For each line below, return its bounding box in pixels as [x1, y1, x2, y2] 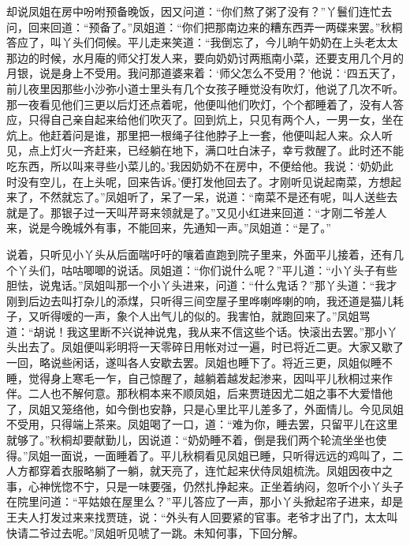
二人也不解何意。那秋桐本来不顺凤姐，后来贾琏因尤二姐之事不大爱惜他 [28, 385, 393, 402]
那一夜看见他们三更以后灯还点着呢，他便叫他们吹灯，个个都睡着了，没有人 [6, 95, 393, 112]
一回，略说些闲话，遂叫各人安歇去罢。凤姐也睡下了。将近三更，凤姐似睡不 [6, 354, 393, 371]
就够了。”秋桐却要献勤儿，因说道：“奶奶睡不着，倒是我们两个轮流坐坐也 [6, 432, 376, 448]
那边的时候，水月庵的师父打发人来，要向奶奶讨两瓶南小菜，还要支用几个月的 [6, 49, 404, 65]
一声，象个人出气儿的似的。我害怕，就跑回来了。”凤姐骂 [83, 308, 371, 324]
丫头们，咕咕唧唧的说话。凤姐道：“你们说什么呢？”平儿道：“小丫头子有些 [17, 261, 397, 278]
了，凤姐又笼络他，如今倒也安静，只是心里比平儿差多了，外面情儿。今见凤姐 [6, 400, 404, 417]
